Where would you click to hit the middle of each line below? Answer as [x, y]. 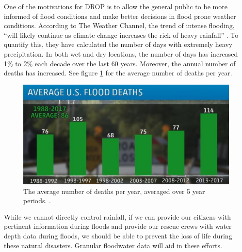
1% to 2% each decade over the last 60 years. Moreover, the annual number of [120, 63]
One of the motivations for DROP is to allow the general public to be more [116, 6]
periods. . [37, 200]
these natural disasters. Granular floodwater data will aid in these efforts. [113, 245]
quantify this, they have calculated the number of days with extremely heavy [118, 44]
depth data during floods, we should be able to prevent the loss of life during [118, 235]
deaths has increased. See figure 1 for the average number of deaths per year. [118, 73]
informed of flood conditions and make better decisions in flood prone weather [120, 16]
